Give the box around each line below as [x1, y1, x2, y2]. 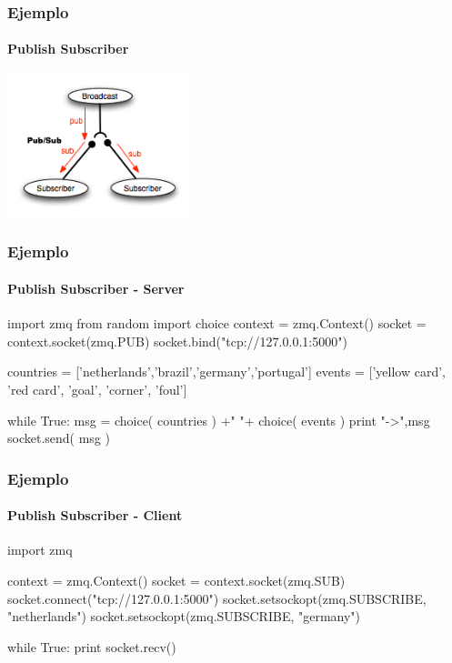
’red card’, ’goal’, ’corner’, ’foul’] [7, 379, 187, 398]
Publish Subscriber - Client [7, 506, 183, 525]
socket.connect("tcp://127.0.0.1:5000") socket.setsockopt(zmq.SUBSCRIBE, [7, 588, 427, 608]
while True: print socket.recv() [7, 637, 176, 656]
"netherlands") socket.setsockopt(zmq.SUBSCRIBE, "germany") [7, 607, 361, 626]
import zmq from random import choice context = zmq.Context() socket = [7, 314, 427, 333]
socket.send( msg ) [7, 428, 110, 447]
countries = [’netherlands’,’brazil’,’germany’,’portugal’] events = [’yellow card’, [7, 362, 446, 381]
